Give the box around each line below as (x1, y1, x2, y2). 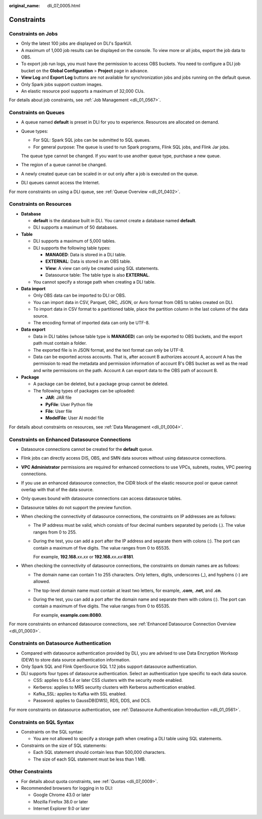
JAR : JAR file (45, 394, 72, 401)
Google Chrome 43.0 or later (33, 792, 91, 798)
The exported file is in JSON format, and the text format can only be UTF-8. (33, 347, 184, 353)
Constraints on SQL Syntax (9, 719, 74, 726)
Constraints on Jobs (9, 30, 58, 37)
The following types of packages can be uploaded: (33, 388, 135, 393)
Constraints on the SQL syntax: (21, 729, 83, 734)
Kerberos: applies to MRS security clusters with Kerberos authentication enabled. (33, 684, 196, 690)
